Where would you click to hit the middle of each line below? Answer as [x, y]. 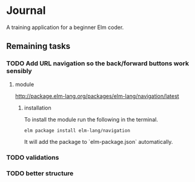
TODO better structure [40, 174]
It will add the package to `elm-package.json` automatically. [98, 141]
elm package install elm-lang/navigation [77, 131]
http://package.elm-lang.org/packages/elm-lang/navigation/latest [97, 96]
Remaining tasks [38, 46]
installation [38, 108]
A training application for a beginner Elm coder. [65, 27]
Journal [26, 11]
